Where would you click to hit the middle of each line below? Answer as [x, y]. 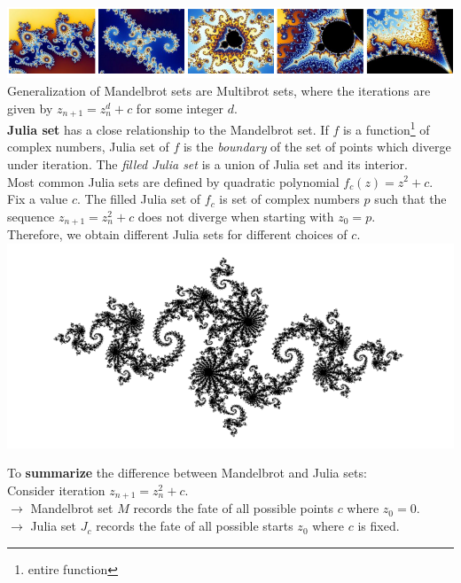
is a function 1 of [386, 128]
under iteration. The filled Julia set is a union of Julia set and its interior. [207, 163]
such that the [410, 199]
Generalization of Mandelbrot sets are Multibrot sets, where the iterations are [219, 91]
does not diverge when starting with [236, 216]
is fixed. [379, 526]
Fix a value [38, 199]
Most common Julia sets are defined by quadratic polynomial [173, 181]
